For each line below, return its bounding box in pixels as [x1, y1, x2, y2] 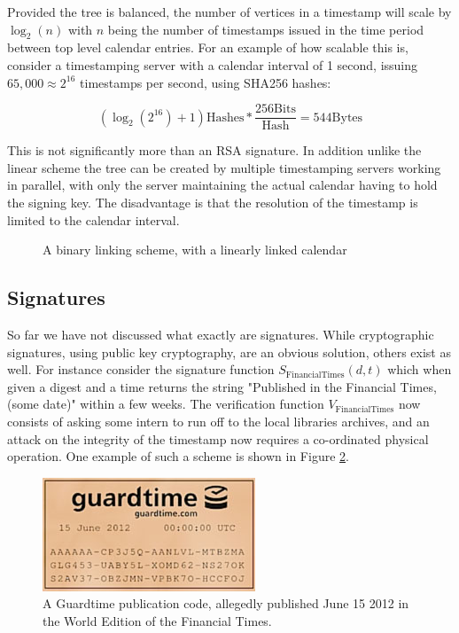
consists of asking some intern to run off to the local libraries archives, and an [7, 411, 430, 430]
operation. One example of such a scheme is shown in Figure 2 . [7, 447, 349, 465]
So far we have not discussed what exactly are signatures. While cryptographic [7, 325, 434, 343]
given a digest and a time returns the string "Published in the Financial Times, [7, 377, 437, 395]
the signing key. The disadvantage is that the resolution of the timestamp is [7, 193, 418, 212]
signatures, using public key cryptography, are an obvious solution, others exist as [7, 342, 451, 361]
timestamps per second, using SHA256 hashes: [80, 73, 331, 91]
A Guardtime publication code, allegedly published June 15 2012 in [43, 594, 409, 613]
